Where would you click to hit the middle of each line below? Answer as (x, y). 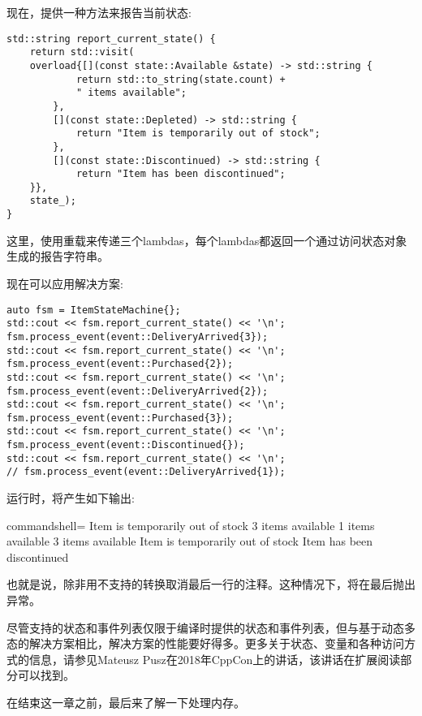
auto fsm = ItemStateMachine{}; (94, 310)
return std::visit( (82, 52)
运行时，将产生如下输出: (71, 498)
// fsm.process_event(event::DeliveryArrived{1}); (146, 472)
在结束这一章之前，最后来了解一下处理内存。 (126, 703)
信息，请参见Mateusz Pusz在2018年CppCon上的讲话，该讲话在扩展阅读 (215, 659)
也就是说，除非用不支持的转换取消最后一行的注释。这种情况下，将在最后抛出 (211, 584)
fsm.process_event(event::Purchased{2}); (120, 364)
